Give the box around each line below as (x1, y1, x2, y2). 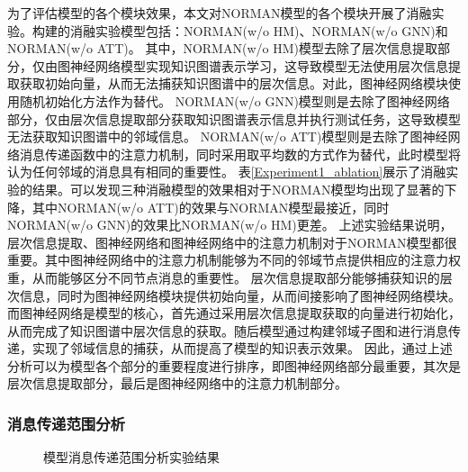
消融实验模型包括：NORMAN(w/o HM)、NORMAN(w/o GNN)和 (69, 21, 448, 40)
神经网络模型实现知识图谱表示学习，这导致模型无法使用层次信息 (69, 56, 448, 75)
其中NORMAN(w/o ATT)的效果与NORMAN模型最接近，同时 (31, 197, 390, 216)
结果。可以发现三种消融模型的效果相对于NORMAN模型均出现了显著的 (31, 179, 445, 198)
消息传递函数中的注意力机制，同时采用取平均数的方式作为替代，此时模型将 (19, 144, 461, 163)
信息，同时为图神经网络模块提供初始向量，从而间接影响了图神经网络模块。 (19, 286, 461, 304)
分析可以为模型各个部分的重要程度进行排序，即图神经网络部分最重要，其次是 (7, 356, 461, 375)
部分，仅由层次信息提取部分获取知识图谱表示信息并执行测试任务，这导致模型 (7, 109, 461, 128)
